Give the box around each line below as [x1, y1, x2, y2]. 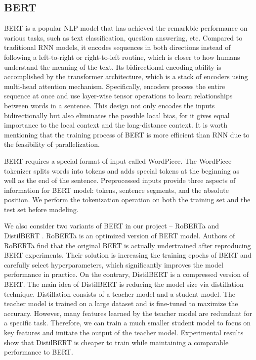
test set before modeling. [4, 204, 79, 214]
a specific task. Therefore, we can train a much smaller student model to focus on [4, 317, 251, 328]
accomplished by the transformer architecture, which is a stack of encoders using [4, 71, 248, 82]
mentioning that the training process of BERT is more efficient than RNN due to [4, 129, 250, 139]
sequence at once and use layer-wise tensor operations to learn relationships [4, 90, 233, 101]
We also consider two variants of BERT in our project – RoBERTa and [4, 221, 219, 231]
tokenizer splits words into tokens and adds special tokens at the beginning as [4, 165, 239, 176]
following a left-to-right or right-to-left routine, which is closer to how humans [4, 51, 240, 62]
